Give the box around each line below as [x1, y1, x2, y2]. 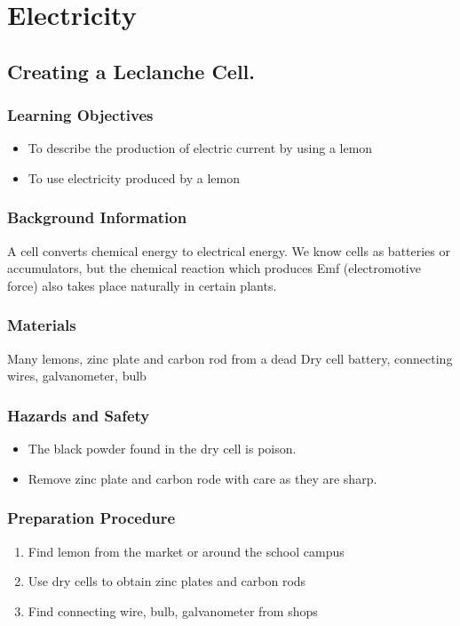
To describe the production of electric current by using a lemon [28, 139, 373, 157]
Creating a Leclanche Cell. [7, 57, 256, 84]
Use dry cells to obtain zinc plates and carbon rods [28, 572, 306, 590]
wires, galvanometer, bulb [7, 366, 147, 385]
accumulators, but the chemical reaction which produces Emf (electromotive [7, 259, 421, 277]
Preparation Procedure [7, 507, 176, 529]
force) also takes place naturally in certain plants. [7, 276, 277, 294]
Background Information [7, 206, 187, 229]
